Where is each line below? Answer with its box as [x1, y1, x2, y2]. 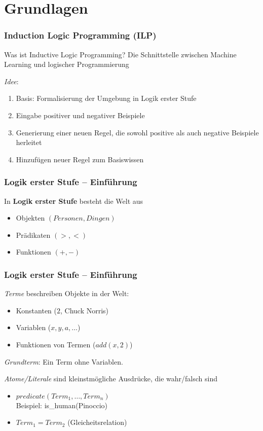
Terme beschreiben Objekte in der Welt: [4, 288, 129, 299]
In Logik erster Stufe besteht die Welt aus [4, 195, 143, 206]
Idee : [4, 76, 19, 86]
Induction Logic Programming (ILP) [4, 29, 157, 42]
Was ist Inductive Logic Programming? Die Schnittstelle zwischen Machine [4, 49, 237, 59]
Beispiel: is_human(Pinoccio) [16, 400, 108, 410]
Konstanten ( [16, 305, 57, 315]
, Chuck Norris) [60, 305, 109, 315]
